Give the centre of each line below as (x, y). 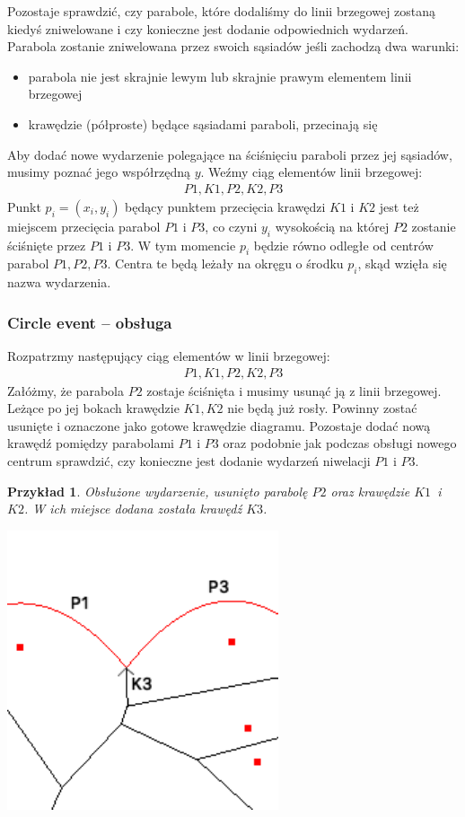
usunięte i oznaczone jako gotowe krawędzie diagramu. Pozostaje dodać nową (219, 425)
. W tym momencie (183, 245)
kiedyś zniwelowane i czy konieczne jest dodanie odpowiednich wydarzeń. (208, 28)
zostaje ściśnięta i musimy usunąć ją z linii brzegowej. (294, 390)
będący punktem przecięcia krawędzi (225, 206)
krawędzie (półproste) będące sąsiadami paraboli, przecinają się (203, 123)
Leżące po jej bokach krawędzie (93, 408)
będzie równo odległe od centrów (343, 245)
